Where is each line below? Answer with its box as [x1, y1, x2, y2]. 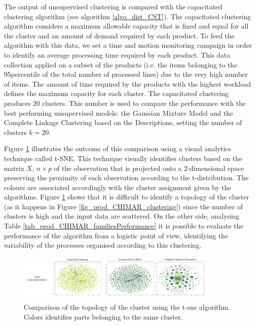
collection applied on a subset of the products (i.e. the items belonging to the [4, 59, 237, 69]
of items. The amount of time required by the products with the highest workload [4, 78, 251, 89]
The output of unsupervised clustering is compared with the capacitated [4, 1, 222, 11]
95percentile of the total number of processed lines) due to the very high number [4, 69, 248, 79]
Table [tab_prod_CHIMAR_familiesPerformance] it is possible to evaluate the [4, 221, 244, 231]
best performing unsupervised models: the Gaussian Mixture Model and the [4, 107, 233, 118]
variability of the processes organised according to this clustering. [4, 240, 202, 250]
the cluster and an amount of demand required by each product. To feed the [4, 30, 235, 40]
